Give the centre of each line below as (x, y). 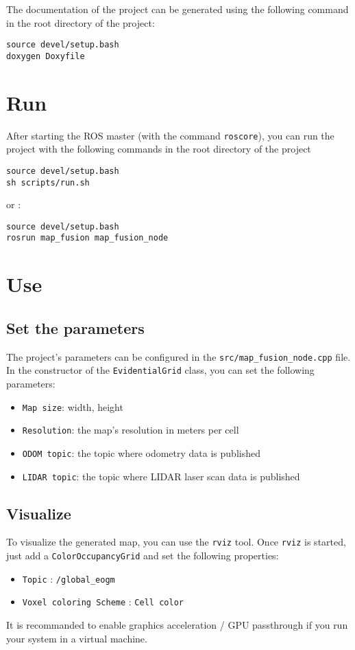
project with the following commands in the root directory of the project (159, 149)
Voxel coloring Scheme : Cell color (103, 602)
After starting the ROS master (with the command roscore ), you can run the (170, 135)
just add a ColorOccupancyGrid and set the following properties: (143, 556)
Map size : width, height (73, 406)
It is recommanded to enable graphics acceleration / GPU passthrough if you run (177, 625)
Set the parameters (75, 327)
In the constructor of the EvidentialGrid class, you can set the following (160, 370)
